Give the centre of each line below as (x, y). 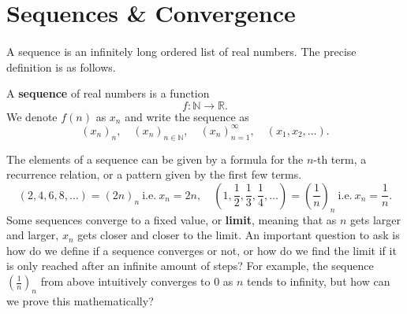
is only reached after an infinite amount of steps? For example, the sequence (190, 266)
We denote (32, 116)
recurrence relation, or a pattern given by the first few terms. (154, 174)
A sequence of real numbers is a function (108, 93)
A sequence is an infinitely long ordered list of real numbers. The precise (181, 51)
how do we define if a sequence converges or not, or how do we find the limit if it (202, 250)
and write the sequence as (187, 116)
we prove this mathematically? (80, 300)
